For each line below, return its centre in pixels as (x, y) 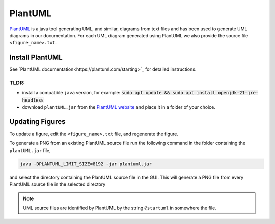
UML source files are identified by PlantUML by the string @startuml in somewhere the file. (120, 208)
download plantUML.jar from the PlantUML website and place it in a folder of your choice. (119, 107)
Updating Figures (37, 122)
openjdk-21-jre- (238, 93)
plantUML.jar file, (30, 150)
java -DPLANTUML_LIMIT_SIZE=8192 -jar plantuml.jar (86, 164)
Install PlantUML (36, 57)
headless (33, 100)
